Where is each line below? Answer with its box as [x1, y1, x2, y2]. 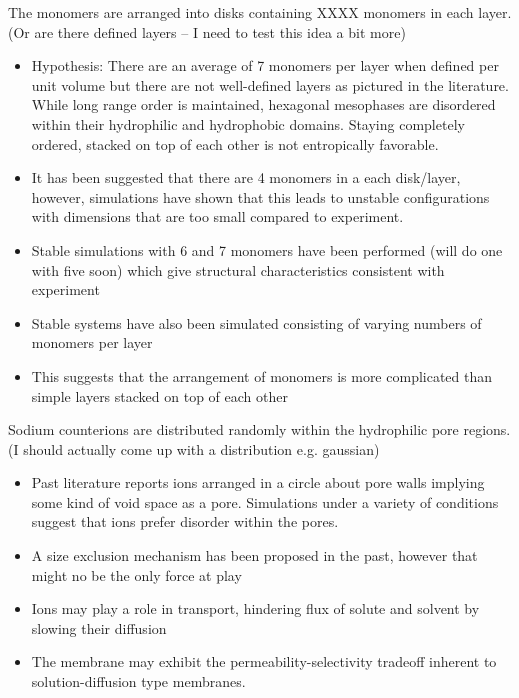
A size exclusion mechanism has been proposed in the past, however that [31, 545, 478, 566]
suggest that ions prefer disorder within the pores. [31, 511, 339, 532]
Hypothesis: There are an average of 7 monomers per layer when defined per [31, 55, 499, 76]
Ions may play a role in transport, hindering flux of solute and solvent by [31, 598, 480, 619]
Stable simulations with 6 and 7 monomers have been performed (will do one [31, 239, 503, 260]
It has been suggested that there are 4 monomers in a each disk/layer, [31, 167, 461, 188]
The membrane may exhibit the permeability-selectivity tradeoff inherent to [31, 651, 497, 672]
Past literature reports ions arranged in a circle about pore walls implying [31, 472, 485, 493]
